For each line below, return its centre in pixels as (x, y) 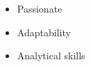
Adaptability (44, 32)
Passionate (40, 8)
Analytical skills (51, 55)
